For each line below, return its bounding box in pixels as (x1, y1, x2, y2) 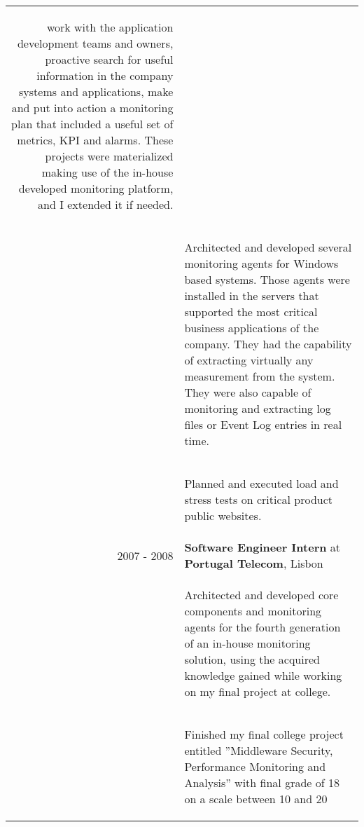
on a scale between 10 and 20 (184, 791, 328, 807)
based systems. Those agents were (184, 271, 350, 287)
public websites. (184, 507, 262, 524)
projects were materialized (45, 148, 174, 164)
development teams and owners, (17, 35, 174, 51)
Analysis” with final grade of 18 (184, 774, 339, 791)
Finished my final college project (184, 726, 344, 742)
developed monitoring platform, (18, 180, 174, 196)
